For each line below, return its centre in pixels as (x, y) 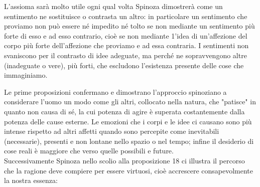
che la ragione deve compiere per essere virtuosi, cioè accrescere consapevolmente (128, 170)
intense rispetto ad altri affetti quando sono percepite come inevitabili (112, 131)
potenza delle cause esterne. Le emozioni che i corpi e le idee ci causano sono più (128, 121)
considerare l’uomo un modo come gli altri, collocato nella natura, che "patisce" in (130, 102)
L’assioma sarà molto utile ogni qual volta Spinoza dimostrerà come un (113, 6)
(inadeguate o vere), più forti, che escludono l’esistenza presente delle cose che (124, 65)
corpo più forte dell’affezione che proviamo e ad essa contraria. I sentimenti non (126, 45)
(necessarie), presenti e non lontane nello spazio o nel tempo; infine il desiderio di (129, 141)
